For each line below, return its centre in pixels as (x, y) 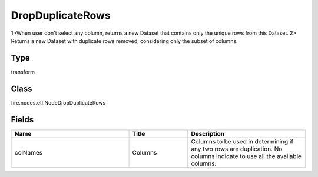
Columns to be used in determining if (242, 141)
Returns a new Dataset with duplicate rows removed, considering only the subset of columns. (124, 41)
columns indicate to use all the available (246, 156)
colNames (29, 152)
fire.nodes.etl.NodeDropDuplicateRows (58, 102)
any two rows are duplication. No (237, 149)
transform (23, 72)
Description (208, 133)
